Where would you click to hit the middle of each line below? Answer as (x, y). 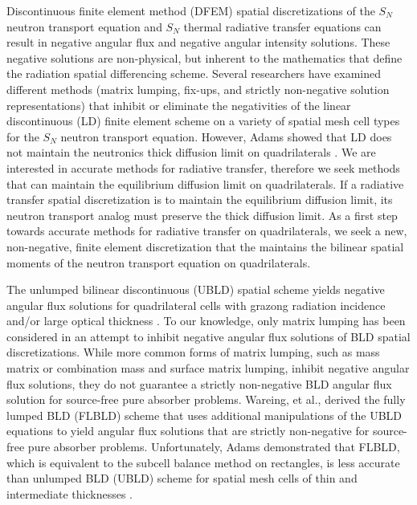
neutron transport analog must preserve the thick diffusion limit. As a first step (202, 215)
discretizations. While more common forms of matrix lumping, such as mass (193, 352)
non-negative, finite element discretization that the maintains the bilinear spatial (205, 246)
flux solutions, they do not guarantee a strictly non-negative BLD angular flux (199, 383)
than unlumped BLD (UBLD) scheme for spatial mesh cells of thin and (182, 478)
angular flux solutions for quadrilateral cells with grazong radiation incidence (196, 305)
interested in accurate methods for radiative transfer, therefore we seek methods (203, 167)
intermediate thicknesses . (69, 493)
